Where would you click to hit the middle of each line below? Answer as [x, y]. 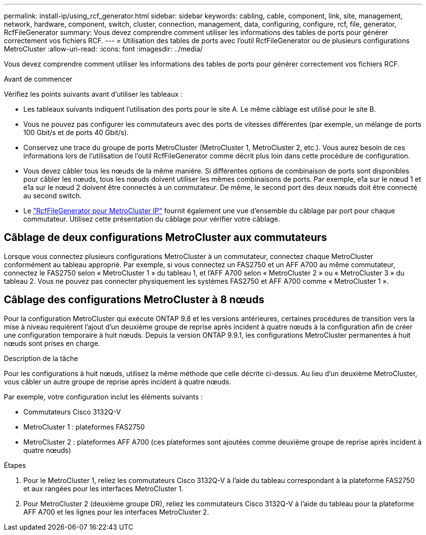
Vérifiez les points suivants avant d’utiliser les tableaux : [93, 94]
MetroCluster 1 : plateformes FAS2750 [84, 427]
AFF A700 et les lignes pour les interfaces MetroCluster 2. [116, 512]
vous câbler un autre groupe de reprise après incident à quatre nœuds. [118, 381]
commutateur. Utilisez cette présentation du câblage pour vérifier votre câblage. [152, 219]
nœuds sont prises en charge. [52, 343]
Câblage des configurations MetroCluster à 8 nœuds [134, 300]
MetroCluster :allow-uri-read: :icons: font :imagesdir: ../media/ [103, 49]
